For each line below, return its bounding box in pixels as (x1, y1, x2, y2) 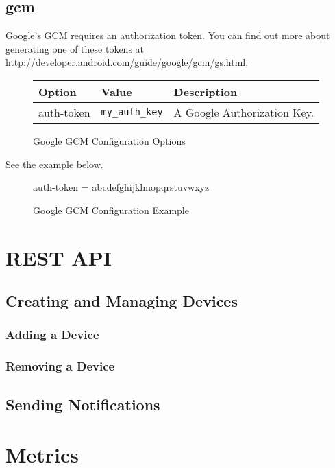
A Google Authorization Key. (173, 104, 314, 120)
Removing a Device (5, 358, 115, 375)
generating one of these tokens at (5, 41, 145, 56)
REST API (5, 243, 112, 271)
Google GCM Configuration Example (33, 202, 189, 217)
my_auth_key (101, 106, 163, 118)
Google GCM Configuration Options (33, 133, 186, 148)
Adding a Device (5, 326, 99, 343)
